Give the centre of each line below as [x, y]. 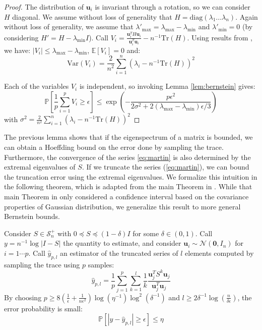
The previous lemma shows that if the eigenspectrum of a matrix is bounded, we [128, 137]
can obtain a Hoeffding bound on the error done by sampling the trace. [114, 147]
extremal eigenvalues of [40, 167]
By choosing [23, 297]
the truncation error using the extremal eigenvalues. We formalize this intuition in [131, 176]
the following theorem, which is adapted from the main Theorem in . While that [128, 186]
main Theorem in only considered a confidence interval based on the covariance [126, 196]
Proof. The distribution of [44, 7]
